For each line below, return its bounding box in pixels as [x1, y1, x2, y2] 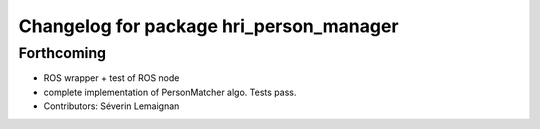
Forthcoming [18, 44, 107, 62]
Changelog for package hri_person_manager [18, 15, 399, 37]
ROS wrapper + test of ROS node [43, 72, 180, 84]
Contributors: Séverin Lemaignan [43, 100, 180, 112]
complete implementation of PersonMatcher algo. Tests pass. [43, 86, 297, 98]
